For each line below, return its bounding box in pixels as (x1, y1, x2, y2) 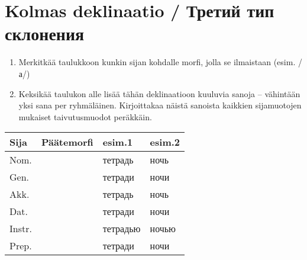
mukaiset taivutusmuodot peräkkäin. (18, 110, 152, 123)
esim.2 (150, 135, 180, 149)
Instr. (9, 222, 32, 236)
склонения (5, 21, 85, 46)
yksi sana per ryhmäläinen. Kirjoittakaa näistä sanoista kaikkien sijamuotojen (18, 99, 302, 111)
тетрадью (102, 222, 141, 236)
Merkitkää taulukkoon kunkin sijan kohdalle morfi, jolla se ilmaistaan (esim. (18, 56, 296, 68)
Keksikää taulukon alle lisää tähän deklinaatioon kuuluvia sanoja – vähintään (18, 87, 300, 99)
